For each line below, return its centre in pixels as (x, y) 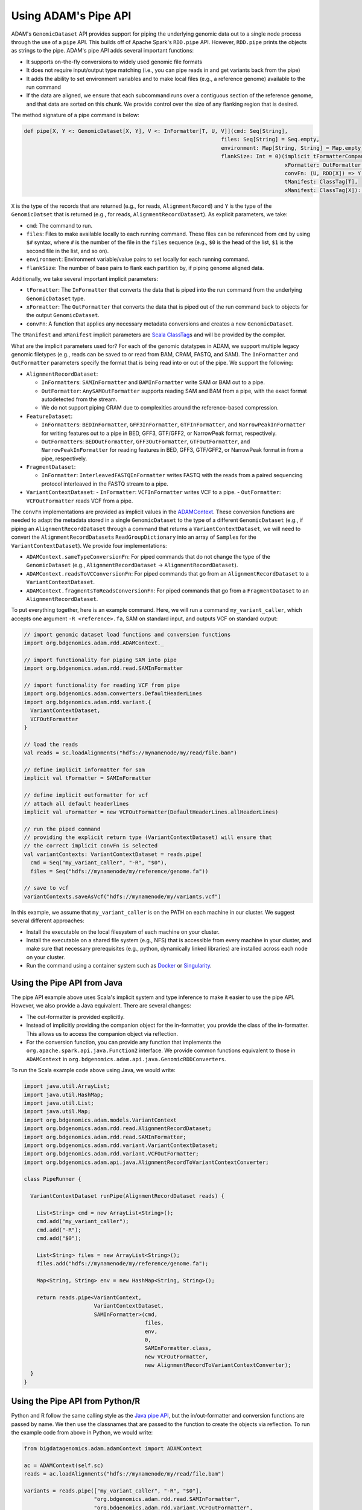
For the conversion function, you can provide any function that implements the (124, 1043)
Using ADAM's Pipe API (71, 16)
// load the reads (51, 744)
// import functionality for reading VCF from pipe (102, 685)
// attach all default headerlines (76, 804)
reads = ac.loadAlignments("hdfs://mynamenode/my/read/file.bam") (124, 1474)
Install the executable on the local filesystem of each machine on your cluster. (123, 932)
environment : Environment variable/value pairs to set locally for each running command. (138, 259)
